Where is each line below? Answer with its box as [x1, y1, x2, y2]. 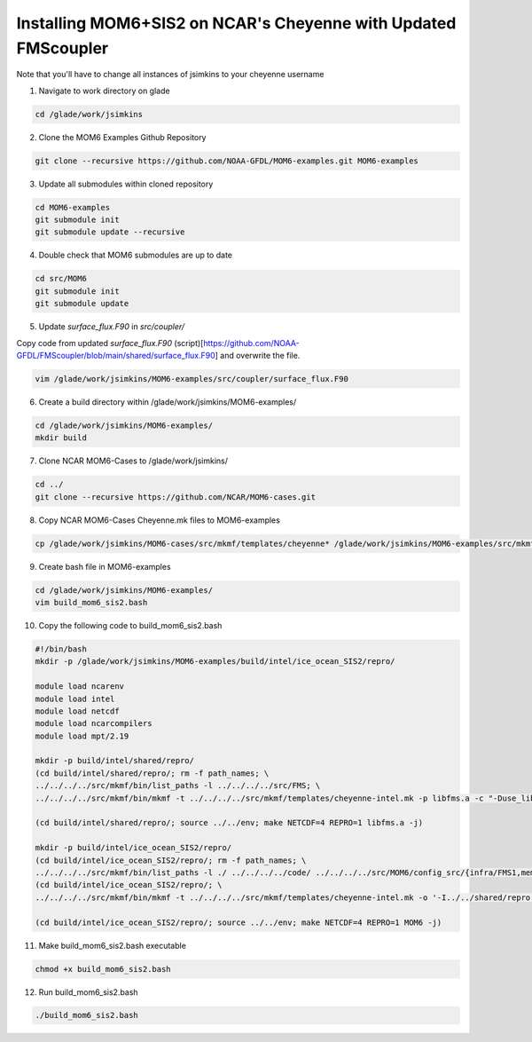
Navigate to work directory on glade [38, 85, 170, 96]
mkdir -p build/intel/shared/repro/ [35, 755, 195, 766]
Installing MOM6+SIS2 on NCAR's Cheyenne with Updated [16, 13, 457, 33]
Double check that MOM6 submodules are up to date [38, 249, 232, 261]
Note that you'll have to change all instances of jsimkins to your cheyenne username [16, 69, 325, 80]
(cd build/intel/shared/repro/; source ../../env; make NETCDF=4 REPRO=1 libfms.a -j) [35, 817, 424, 828]
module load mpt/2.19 [35, 730, 129, 741]
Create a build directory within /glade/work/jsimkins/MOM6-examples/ [38, 396, 297, 407]
